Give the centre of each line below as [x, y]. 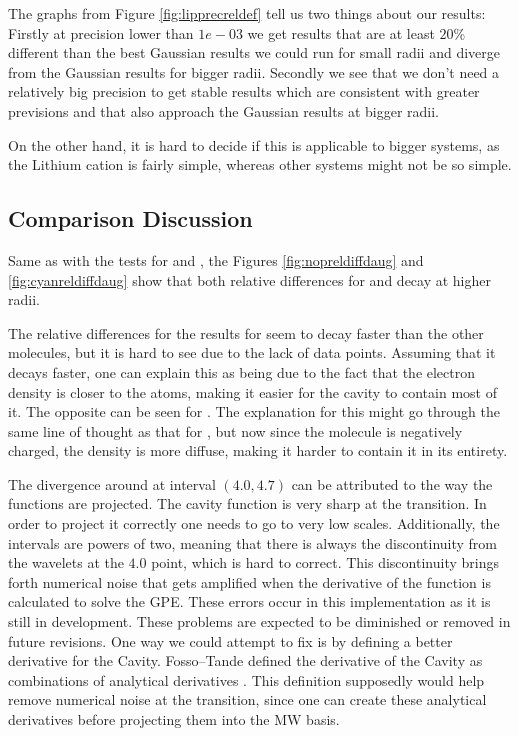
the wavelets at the [66, 562]
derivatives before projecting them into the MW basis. [174, 719]
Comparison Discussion [130, 218]
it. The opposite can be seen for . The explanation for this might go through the [254, 411]
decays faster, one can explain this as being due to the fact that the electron [242, 371]
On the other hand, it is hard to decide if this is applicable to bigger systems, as [254, 144]
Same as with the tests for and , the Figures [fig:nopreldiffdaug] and [216, 259]
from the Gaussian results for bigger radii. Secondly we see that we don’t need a [254, 71]
